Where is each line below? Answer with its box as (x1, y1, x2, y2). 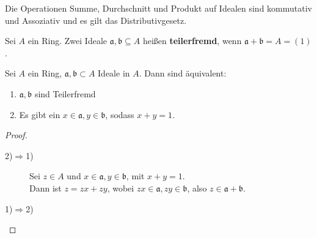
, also (187, 181, 207, 194)
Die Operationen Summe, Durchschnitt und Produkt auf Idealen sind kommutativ (5, 2, 312, 14)
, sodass (105, 108, 134, 121)
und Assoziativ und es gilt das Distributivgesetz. (5, 13, 187, 26)
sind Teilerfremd (34, 87, 96, 100)
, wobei (107, 181, 134, 194)
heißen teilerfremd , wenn (142, 34, 242, 47)
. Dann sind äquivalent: (139, 67, 227, 80)
